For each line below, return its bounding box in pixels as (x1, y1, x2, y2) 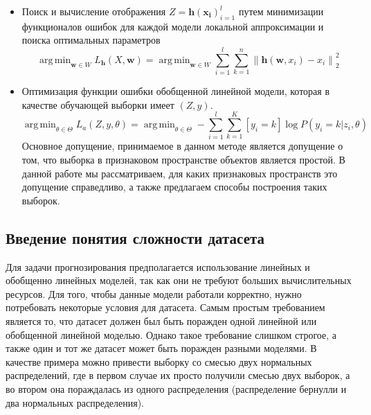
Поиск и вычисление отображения (21, 4, 166, 18)
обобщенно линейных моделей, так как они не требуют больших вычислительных (6, 273, 352, 288)
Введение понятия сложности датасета (6, 227, 265, 248)
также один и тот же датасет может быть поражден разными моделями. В (6, 341, 317, 355)
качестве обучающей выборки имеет (21, 97, 174, 112)
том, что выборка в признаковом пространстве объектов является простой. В (21, 152, 345, 167)
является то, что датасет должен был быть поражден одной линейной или (6, 313, 317, 328)
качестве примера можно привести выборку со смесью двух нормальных (6, 354, 312, 369)
